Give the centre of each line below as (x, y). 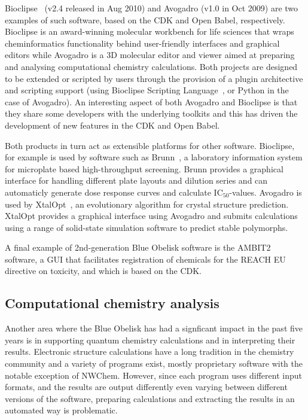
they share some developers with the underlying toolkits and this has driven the (151, 113)
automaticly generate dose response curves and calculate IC (114, 192)
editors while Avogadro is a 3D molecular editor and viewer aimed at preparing (150, 55)
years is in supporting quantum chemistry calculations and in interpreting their (150, 340)
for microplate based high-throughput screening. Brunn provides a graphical (144, 168)
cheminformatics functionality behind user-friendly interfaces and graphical (142, 43)
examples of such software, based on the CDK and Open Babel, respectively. (145, 19)
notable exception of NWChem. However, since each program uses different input (153, 375)
